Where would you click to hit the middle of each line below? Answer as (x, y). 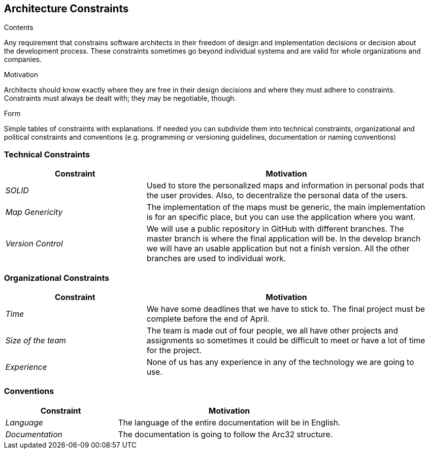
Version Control (34, 244)
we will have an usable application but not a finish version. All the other (278, 249)
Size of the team (36, 340)
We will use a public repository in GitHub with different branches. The (275, 229)
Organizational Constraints (57, 278)
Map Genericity (34, 212)
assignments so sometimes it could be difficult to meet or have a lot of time (286, 340)
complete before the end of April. (208, 318)
